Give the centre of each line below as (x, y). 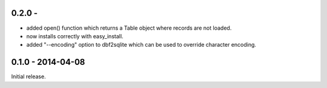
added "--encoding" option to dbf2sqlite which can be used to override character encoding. (141, 45)
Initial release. (28, 76)
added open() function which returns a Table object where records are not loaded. (129, 28)
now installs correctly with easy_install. (75, 36)
